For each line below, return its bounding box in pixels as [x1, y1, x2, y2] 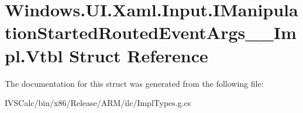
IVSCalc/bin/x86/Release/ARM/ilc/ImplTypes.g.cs [5, 97, 191, 109]
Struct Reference [69, 43, 208, 67]
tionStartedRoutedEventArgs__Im [5, 20, 297, 44]
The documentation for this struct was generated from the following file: [5, 77, 264, 89]
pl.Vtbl [5, 43, 63, 67]
